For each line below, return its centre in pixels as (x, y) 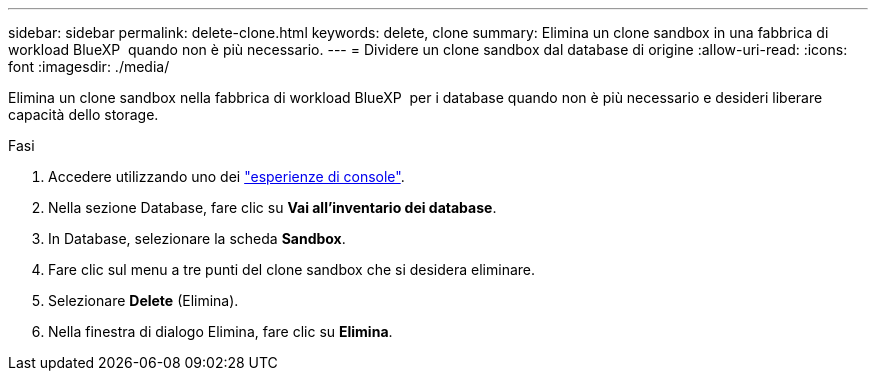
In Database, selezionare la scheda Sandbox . (197, 238)
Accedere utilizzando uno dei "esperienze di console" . (226, 176)
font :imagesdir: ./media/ (89, 66)
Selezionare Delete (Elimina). (143, 300)
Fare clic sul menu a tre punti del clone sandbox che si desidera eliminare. (292, 269)
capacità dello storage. (83, 114)
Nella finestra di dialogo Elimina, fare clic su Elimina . (220, 331)
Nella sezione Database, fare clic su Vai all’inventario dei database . (272, 207)
